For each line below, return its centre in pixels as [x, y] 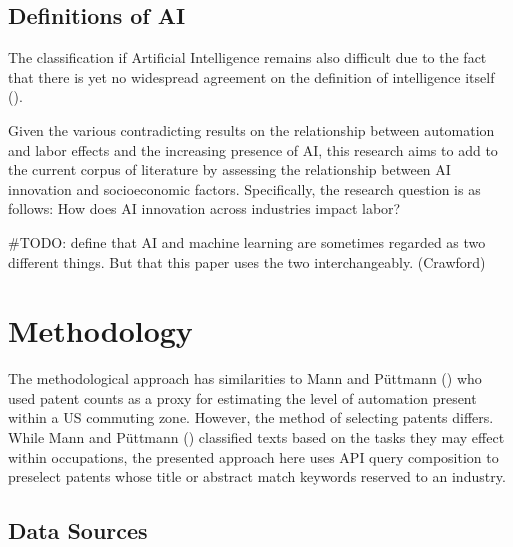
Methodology [100, 330]
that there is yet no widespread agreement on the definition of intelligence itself [251, 76]
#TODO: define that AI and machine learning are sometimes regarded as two [247, 241]
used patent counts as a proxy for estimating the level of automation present [242, 397]
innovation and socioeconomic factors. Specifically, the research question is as [244, 188]
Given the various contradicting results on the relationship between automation [251, 129]
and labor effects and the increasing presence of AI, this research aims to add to [253, 149]
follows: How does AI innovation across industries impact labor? [204, 208]
